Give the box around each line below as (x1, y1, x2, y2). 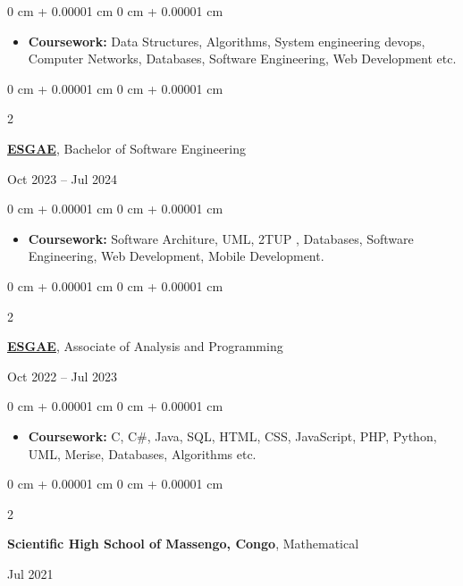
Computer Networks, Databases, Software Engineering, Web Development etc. (28, 49, 457, 68)
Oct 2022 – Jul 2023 (7, 366, 118, 385)
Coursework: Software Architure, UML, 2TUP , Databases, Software (28, 229, 414, 247)
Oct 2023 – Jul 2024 (7, 169, 118, 188)
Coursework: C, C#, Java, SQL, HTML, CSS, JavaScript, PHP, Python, (28, 426, 437, 445)
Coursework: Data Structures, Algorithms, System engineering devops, (28, 31, 425, 50)
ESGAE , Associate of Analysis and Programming (7, 337, 283, 356)
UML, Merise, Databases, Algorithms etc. (28, 444, 257, 463)
